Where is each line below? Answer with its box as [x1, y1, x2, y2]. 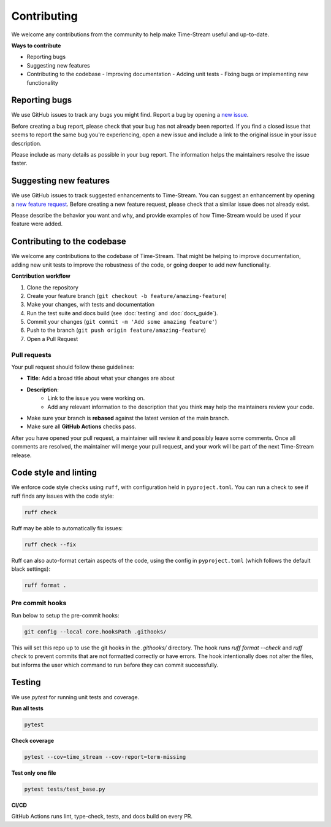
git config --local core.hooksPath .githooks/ [24, 628, 167, 635]
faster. [11, 160, 28, 167]
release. [11, 452, 32, 459]
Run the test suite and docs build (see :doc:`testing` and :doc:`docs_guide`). [26, 309, 218, 316]
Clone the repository [26, 283, 79, 291]
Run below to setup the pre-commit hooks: [11, 611, 120, 619]
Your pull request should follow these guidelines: [11, 363, 134, 370]
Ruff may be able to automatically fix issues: [11, 524, 123, 531]
